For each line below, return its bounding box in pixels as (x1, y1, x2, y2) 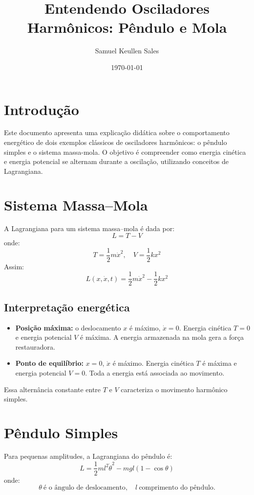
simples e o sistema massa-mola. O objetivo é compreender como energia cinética (4, 146, 246, 157)
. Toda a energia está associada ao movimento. (85, 368, 225, 378)
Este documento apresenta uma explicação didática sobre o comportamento (4, 127, 230, 138)
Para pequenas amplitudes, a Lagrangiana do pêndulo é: (4, 450, 172, 461)
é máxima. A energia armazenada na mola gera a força (80, 332, 244, 342)
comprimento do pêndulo (139, 484, 213, 492)
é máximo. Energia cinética (112, 358, 194, 368)
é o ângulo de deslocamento (43, 484, 126, 492)
